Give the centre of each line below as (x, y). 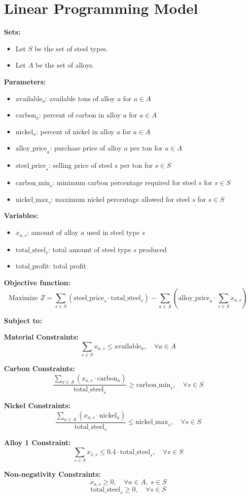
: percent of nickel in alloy (75, 131)
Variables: (21, 215)
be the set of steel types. (71, 48)
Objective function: (37, 282)
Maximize (23, 298)
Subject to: (23, 320)
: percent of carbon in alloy (80, 115)
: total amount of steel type (89, 249)
